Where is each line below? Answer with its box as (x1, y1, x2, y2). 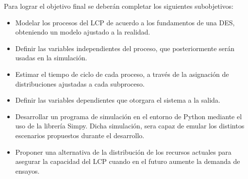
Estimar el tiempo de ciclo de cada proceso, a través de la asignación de (15, 69, 229, 79)
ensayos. (15, 165, 40, 176)
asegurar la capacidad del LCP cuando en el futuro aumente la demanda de (15, 156, 240, 166)
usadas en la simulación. (15, 53, 87, 63)
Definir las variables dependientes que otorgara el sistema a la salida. (15, 95, 220, 105)
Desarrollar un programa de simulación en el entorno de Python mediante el (15, 111, 242, 121)
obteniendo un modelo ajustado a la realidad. (15, 27, 150, 37)
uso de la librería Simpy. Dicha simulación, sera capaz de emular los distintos (15, 121, 245, 131)
